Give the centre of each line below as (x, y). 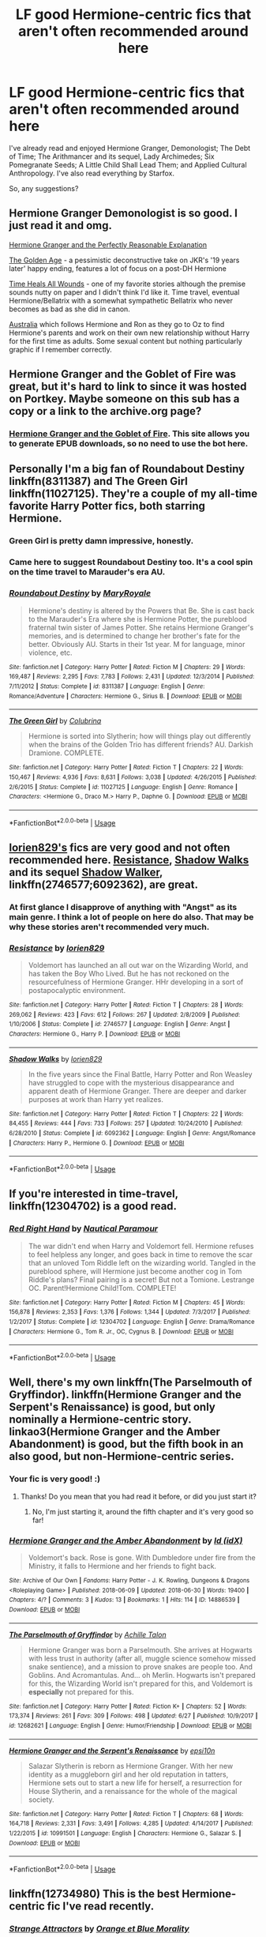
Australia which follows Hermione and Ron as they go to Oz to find (117, 324)
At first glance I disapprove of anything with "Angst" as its (123, 907)
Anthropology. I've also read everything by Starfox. (92, 173)
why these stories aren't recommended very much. (109, 927)
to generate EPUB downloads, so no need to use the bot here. (129, 444)
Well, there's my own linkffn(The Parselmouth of (131, 1383)
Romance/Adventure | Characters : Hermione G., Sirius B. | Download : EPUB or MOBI (126, 696)
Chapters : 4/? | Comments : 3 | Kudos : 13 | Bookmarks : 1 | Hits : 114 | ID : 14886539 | (124, 1600)
